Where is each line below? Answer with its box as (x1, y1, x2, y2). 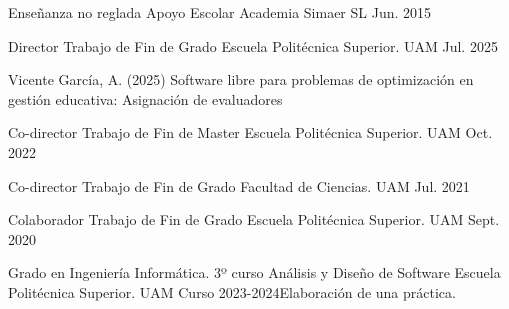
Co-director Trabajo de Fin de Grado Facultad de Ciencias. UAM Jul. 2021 (8, 175, 470, 196)
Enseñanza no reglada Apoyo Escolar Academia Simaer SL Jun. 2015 (8, 2, 432, 22)
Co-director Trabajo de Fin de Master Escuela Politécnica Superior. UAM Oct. (8, 122, 493, 143)
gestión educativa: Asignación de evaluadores (8, 88, 283, 109)
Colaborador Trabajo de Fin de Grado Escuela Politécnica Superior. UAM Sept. (8, 209, 500, 230)
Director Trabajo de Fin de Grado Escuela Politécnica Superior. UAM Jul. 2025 (8, 35, 498, 56)
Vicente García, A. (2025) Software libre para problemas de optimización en (8, 69, 474, 90)
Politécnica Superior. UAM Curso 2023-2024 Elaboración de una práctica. (8, 281, 456, 302)
